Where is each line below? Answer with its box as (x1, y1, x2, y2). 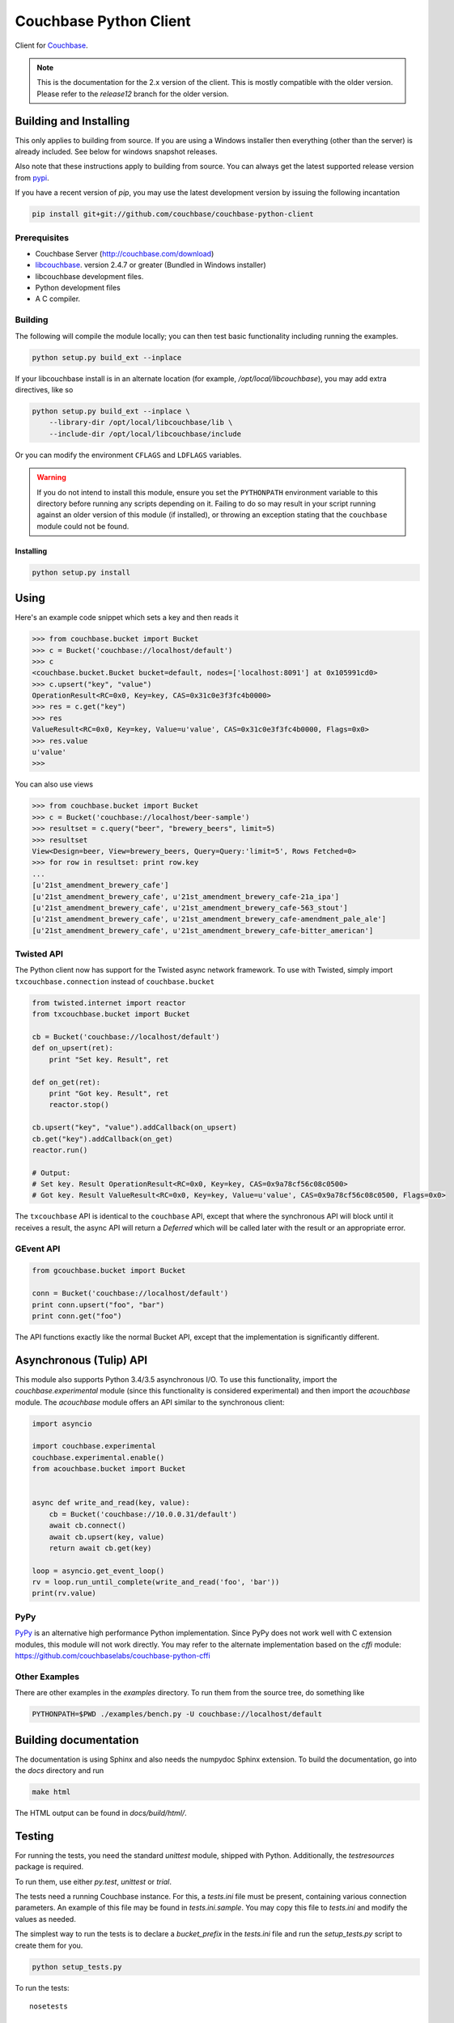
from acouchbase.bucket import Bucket (32, 1465, 186, 1474)
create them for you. (15, 1940, 83, 1950)
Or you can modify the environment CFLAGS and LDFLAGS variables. (15, 450, 242, 460)
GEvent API (15, 1243, 61, 1254)
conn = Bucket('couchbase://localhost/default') (32, 1289, 229, 1298)
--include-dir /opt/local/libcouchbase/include (49, 429, 242, 439)
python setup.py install (32, 567, 131, 577)
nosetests (29, 2001, 68, 2011)
